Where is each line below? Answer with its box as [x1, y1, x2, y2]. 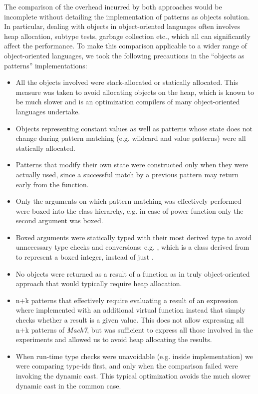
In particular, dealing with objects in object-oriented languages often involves [4, 21, 241, 31]
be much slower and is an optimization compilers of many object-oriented [15, 96, 240, 107]
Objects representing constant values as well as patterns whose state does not [15, 123, 253, 133]
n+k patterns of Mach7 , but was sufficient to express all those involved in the [15, 324, 253, 335]
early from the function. [15, 179, 89, 189]
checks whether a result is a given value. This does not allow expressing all [15, 315, 244, 325]
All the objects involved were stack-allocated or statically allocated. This [15, 77, 239, 87]
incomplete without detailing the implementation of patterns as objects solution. [4, 11, 250, 21]
